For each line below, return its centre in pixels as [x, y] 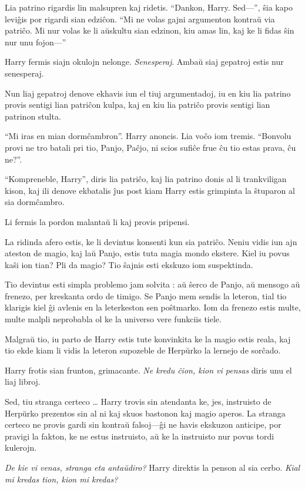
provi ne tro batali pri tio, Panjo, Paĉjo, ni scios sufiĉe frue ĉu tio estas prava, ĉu [150, 147]
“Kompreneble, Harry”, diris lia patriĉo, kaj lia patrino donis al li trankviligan [146, 179]
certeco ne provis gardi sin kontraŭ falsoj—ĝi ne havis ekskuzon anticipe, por [143, 424]
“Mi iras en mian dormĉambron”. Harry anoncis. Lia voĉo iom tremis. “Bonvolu [148, 136]
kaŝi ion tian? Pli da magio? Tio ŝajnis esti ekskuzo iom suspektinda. [129, 264]
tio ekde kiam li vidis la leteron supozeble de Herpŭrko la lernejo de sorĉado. [143, 350]
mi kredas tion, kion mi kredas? [61, 479]
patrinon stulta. [33, 116]
